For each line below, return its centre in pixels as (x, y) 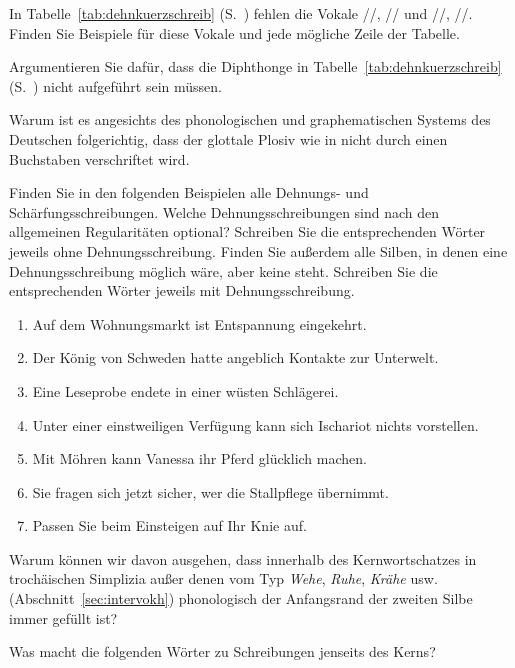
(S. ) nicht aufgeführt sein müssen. (116, 85)
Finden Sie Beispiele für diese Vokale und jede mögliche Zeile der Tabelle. (234, 32)
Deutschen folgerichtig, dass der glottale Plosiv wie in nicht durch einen (228, 138)
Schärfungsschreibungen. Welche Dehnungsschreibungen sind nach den (224, 211)
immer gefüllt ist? (63, 617)
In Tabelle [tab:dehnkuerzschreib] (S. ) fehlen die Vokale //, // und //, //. (241, 13)
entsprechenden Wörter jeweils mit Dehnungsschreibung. (182, 290)
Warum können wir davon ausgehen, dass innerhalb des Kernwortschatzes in (243, 558)
